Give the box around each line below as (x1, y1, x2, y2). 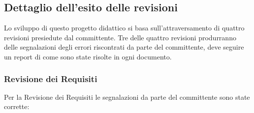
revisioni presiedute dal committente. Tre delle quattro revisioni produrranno (4, 32, 236, 42)
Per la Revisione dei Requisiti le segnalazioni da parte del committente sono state (4, 91, 250, 102)
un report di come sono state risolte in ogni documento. (4, 51, 172, 61)
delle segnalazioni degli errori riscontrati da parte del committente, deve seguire (4, 42, 244, 52)
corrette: (4, 101, 30, 112)
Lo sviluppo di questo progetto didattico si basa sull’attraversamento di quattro (4, 23, 245, 33)
